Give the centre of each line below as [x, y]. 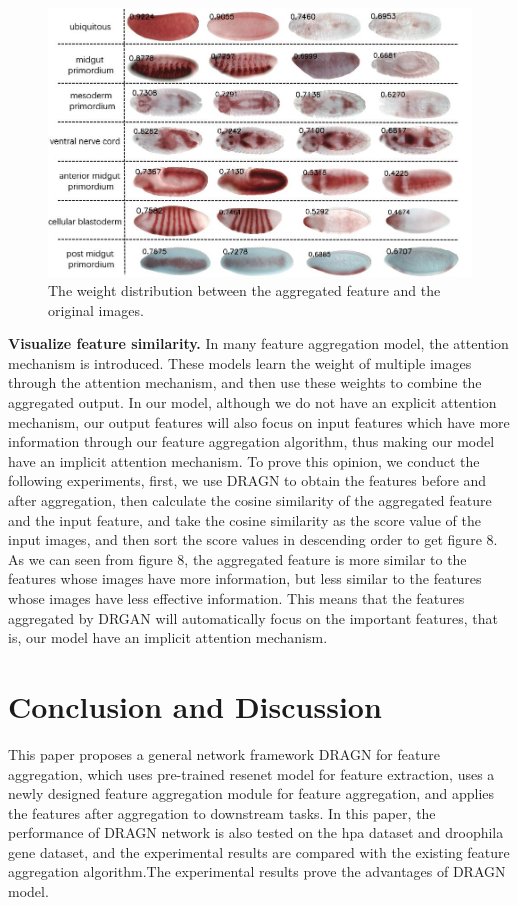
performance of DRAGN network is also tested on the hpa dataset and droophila [256, 832]
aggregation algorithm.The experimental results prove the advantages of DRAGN [257, 871]
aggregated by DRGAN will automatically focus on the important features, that [253, 617]
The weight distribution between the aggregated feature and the [244, 290]
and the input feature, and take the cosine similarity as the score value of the [244, 519]
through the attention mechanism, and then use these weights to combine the [245, 382]
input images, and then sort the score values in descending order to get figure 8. [253, 539]
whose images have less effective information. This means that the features [236, 598]
